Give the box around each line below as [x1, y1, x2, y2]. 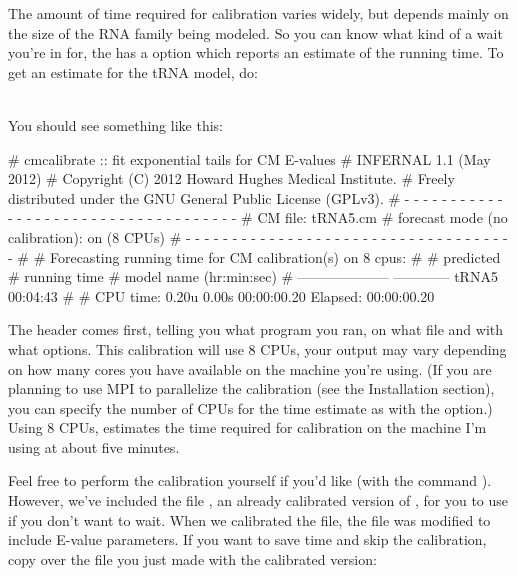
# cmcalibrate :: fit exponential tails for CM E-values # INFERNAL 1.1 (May [8, 148, 491, 169]
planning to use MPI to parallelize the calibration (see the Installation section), [8, 378, 495, 399]
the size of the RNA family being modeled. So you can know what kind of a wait [8, 22, 503, 43]
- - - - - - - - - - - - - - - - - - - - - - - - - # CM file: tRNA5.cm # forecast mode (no [8, 207, 508, 228]
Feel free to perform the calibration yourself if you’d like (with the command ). [8, 470, 492, 491]
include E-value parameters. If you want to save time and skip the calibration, [8, 529, 487, 550]
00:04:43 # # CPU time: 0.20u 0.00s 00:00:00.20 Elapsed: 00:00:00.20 [8, 285, 435, 306]
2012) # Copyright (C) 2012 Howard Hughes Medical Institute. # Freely [8, 168, 455, 189]
